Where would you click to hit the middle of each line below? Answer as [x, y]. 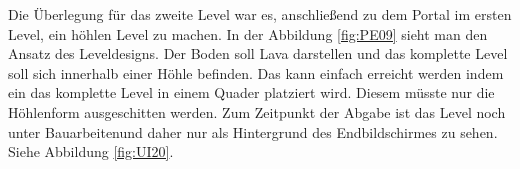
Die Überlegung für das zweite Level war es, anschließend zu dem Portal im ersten [260, 14]
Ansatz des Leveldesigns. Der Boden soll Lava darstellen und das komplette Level [258, 53]
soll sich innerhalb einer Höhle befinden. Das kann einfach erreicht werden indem [256, 72]
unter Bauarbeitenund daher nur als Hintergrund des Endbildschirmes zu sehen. [253, 131]
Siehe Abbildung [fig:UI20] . [91, 151]
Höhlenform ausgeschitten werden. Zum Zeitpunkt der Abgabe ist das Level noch [257, 111]
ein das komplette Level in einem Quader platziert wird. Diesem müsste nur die [251, 92]
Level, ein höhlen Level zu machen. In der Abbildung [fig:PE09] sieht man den [248, 33]
